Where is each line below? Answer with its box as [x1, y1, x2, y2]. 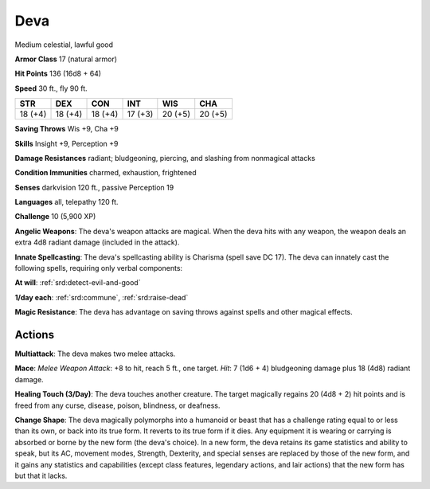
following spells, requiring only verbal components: [14, 264, 183, 273]
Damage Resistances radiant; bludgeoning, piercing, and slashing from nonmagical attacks [14, 153, 316, 162]
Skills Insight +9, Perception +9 [14, 139, 119, 148]
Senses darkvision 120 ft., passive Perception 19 [14, 182, 174, 192]
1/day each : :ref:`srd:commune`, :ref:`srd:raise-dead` [14, 292, 189, 302]
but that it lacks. [14, 471, 68, 480]
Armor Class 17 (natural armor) [14, 54, 118, 64]
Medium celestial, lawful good [14, 40, 113, 49]
